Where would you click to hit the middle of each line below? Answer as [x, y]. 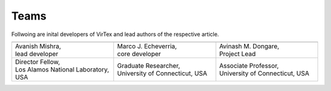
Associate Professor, [249, 65]
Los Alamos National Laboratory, [62, 69]
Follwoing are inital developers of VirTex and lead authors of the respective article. [115, 34]
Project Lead [238, 54]
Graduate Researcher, [149, 65]
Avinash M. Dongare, [249, 46]
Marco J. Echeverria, [147, 46]
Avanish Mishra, [38, 46]
